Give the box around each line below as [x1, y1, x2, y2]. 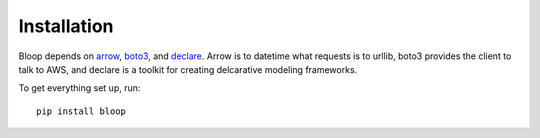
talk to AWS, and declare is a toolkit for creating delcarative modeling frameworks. [18, 63, 358, 75]
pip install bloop [36, 105, 127, 117]
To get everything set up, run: [18, 82, 141, 94]
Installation [18, 15, 114, 37]
